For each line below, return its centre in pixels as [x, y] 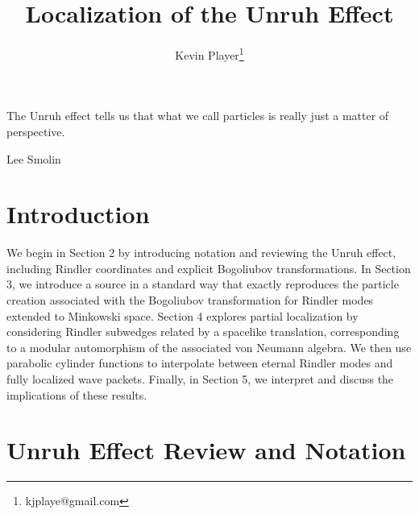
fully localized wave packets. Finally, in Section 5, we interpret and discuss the [200, 379]
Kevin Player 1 [209, 54]
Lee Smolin [34, 158]
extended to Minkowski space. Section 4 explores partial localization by [183, 315]
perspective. [36, 131]
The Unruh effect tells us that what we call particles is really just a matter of [198, 116]
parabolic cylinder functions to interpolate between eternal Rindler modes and [200, 363]
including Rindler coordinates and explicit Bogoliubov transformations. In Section [209, 268]
